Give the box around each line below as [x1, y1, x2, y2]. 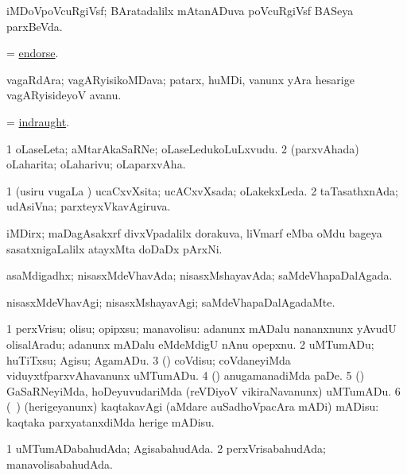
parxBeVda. [6, 17, 63, 34]
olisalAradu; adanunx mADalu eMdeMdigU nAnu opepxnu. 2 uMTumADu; [6, 335, 374, 352]
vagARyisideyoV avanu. [6, 87, 122, 103]
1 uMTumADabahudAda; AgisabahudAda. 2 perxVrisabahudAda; [6, 440, 326, 457]
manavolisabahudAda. [6, 456, 113, 473]
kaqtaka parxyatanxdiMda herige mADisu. [6, 413, 215, 430]
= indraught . [6, 113, 70, 129]
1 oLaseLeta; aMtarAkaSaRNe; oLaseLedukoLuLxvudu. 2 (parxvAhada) [6, 140, 359, 156]
